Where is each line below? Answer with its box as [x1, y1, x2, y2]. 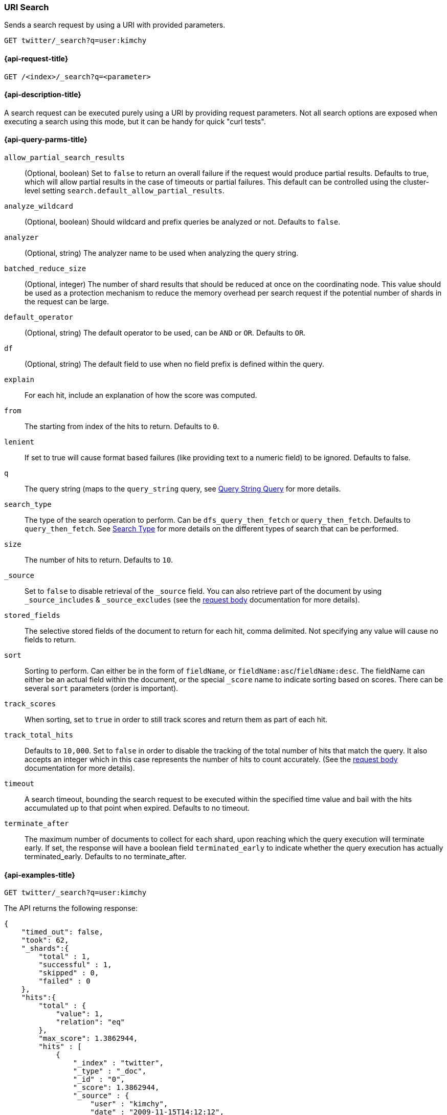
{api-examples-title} [4, 870, 75, 879]
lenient [4, 438, 35, 447]
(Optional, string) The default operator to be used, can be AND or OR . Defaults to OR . [25, 328, 306, 338]
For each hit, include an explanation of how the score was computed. [25, 391, 257, 400]
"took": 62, [21, 936, 69, 945]
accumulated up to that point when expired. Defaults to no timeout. [25, 804, 250, 813]
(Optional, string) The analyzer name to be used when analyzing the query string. [25, 249, 299, 258]
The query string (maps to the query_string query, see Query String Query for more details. [25, 484, 341, 494]
